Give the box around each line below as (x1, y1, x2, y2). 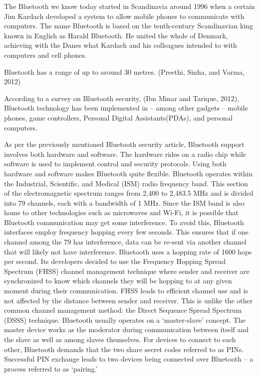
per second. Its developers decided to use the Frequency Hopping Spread (4, 256, 226, 266)
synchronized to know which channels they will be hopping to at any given (4, 275, 232, 286)
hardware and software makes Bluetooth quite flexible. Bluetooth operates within (4, 168, 253, 178)
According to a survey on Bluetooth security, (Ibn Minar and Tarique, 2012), (4, 93, 240, 103)
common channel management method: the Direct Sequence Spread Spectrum (4, 305, 242, 315)
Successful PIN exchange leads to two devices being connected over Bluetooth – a (4, 354, 254, 364)
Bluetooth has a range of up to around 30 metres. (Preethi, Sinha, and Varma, (4, 66, 245, 77)
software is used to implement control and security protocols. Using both (4, 158, 227, 169)
